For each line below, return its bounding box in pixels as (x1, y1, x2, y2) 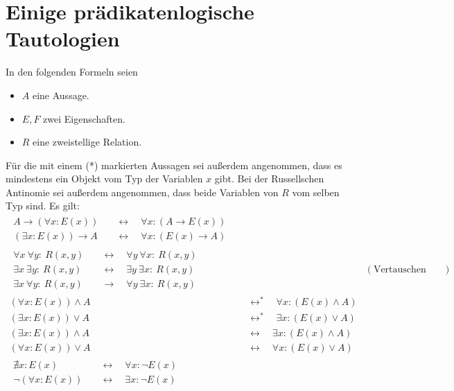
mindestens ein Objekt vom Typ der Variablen (6, 171, 203, 186)
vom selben (292, 184, 340, 199)
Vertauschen (373, 265, 426, 275)
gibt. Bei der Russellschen (214, 171, 324, 186)
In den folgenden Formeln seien (6, 64, 138, 79)
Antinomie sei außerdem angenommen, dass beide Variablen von (6, 184, 279, 199)
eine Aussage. (32, 87, 89, 102)
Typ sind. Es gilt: (6, 198, 80, 213)
